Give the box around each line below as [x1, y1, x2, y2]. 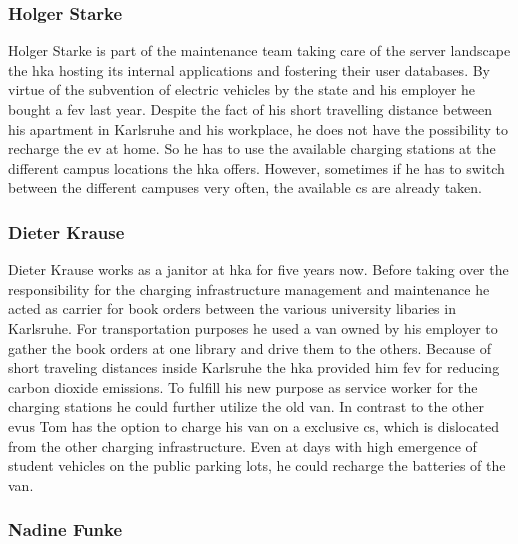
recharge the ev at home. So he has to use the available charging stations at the [8, 138, 496, 159]
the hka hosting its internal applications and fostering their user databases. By [8, 59, 490, 80]
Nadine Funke [8, 517, 123, 542]
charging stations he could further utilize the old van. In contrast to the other [8, 396, 485, 417]
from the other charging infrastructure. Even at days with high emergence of [8, 435, 477, 456]
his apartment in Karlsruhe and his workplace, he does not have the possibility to [8, 118, 508, 139]
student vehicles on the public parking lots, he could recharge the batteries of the [8, 455, 506, 476]
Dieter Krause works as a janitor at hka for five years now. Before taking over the [8, 259, 509, 280]
